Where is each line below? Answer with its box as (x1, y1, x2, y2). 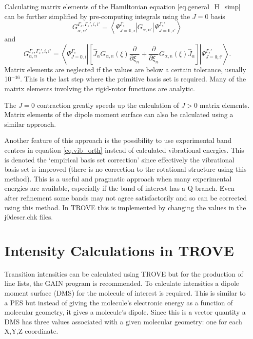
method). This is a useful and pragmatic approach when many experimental (4, 173, 232, 183)
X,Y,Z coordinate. (4, 326, 58, 336)
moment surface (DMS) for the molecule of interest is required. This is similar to (4, 288, 246, 298)
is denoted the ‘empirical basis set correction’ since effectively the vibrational (4, 154, 234, 164)
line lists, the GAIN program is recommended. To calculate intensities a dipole (4, 278, 239, 288)
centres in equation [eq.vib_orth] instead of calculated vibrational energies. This (4, 144, 244, 155)
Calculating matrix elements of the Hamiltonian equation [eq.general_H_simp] (4, 1, 241, 11)
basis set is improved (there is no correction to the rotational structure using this (4, 164, 247, 174)
